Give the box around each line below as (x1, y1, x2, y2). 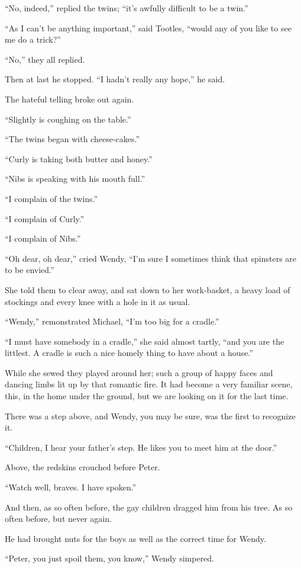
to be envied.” (5, 264, 54, 276)
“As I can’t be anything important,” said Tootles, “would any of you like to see (5, 21, 292, 34)
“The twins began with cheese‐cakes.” (5, 133, 140, 145)
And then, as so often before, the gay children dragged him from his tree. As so (5, 500, 293, 513)
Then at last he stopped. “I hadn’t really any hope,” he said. (5, 73, 225, 85)
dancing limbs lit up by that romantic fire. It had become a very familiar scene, (5, 378, 293, 390)
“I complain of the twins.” (5, 192, 98, 204)
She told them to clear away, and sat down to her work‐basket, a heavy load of (5, 283, 290, 296)
